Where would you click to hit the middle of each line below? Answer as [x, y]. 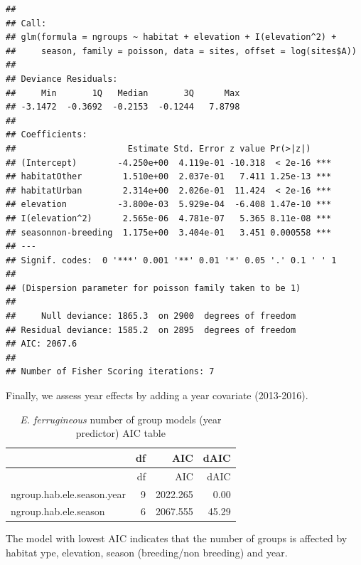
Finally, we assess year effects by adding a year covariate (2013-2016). [157, 395]
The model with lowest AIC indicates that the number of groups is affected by [177, 538]
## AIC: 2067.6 [42, 344]
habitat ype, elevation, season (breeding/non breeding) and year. [147, 553]
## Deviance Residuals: [62, 79]
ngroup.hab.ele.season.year [69, 493]
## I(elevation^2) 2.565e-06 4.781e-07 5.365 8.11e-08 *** [169, 218]
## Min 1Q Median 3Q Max [123, 93]
